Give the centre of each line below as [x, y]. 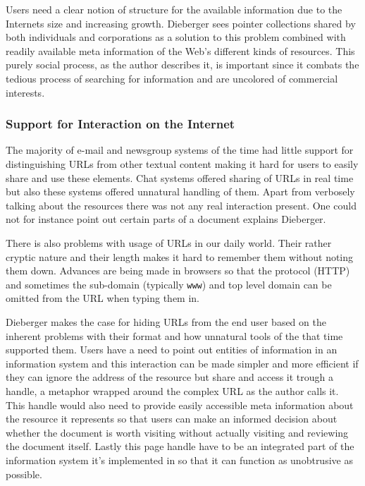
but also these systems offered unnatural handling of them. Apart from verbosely [180, 192]
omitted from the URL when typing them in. [103, 298]
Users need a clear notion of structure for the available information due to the [174, 9]
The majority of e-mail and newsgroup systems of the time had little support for [180, 150]
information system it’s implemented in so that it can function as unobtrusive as [179, 460]
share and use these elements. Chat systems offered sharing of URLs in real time [180, 177]
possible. [24, 474]
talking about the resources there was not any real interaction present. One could [181, 205]
